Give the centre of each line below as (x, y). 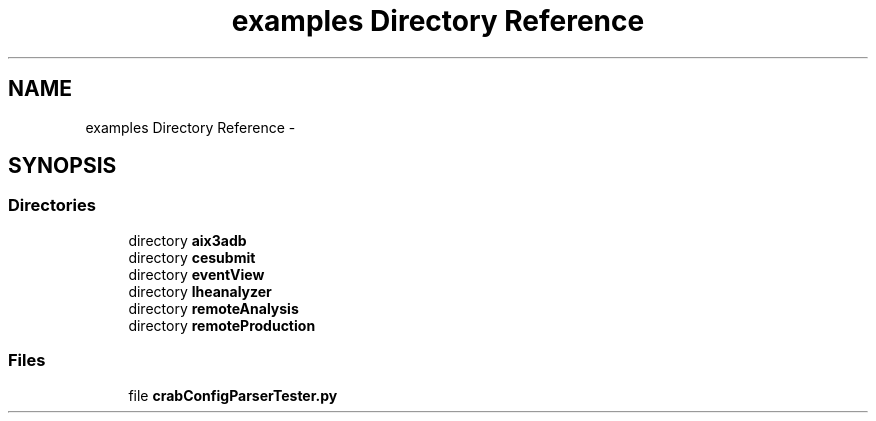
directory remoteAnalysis (213, 308)
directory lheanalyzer (200, 291)
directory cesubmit (192, 257)
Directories (52, 205)
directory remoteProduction (222, 325)
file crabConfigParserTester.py (233, 395)
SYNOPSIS (62, 166)
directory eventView (196, 274)
